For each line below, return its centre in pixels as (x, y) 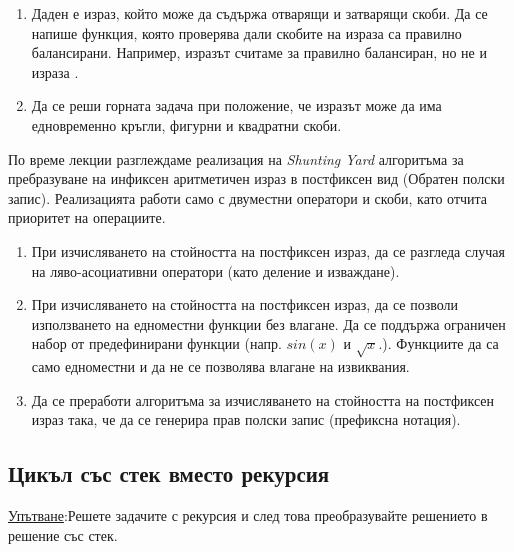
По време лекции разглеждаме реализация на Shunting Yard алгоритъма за (236, 158)
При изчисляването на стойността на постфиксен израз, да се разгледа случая (268, 250)
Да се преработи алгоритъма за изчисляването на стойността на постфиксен (263, 399)
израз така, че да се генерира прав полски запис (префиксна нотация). (246, 419)
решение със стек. (63, 534)
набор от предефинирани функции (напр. (156, 343)
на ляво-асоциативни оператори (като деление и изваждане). (215, 270)
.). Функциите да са (438, 343)
